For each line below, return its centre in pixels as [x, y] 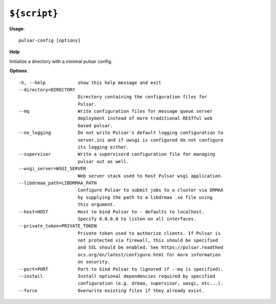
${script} [34, 13]
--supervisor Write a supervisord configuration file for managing [117, 154]
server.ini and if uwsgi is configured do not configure [150, 140]
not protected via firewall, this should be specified [148, 240]
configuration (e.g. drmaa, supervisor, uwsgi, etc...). [150, 283]
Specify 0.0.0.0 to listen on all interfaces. [137, 219]
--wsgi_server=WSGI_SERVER [52, 169]
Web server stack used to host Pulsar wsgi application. [150, 176]
